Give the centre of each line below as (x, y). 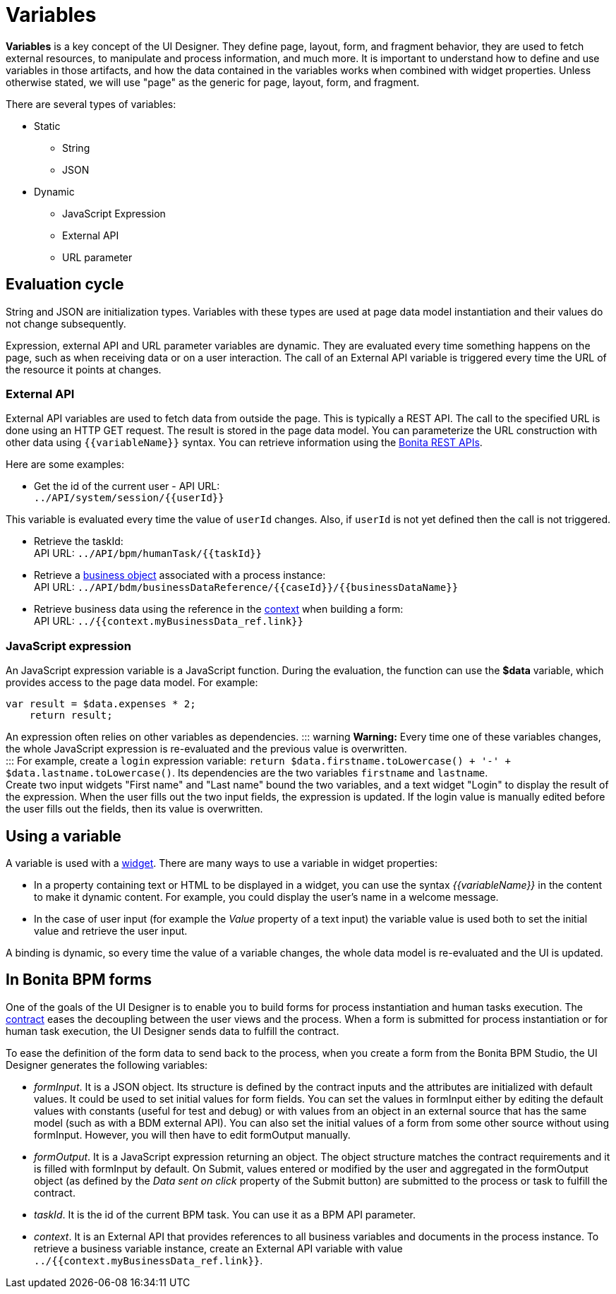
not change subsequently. (66, 323)
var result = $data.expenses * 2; (101, 704)
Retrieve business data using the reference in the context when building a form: (219, 609)
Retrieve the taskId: (79, 541)
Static (47, 126)
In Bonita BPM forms (79, 980)
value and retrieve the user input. (111, 930)
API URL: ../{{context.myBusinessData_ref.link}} (169, 621)
